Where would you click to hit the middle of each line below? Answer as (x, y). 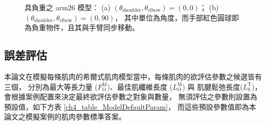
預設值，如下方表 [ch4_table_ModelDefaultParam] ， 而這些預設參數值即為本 (130, 106)
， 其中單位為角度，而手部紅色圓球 (173, 17)
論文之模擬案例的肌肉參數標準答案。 (65, 117)
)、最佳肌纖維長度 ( (140, 86)
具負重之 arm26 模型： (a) (68, 7)
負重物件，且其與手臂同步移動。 (85, 27)
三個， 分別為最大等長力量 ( (51, 86)
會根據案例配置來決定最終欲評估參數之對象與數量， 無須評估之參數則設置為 (131, 97)
